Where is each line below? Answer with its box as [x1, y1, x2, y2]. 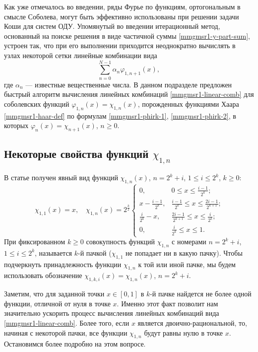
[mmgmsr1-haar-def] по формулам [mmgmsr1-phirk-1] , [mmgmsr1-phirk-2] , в [4, 110, 236, 121]
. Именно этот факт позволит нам [117, 298, 218, 308]
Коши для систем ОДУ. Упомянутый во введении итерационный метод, [4, 21, 220, 31]
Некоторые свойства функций [4, 146, 149, 161]
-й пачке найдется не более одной [150, 288, 252, 299]
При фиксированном [4, 236, 65, 247]
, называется [35, 247, 72, 258]
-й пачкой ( [78, 247, 112, 258]
